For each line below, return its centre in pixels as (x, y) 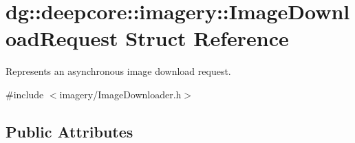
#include (25, 94)
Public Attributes (69, 131)
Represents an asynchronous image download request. (118, 71)
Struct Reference (207, 38)
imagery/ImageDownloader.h (120, 94)
